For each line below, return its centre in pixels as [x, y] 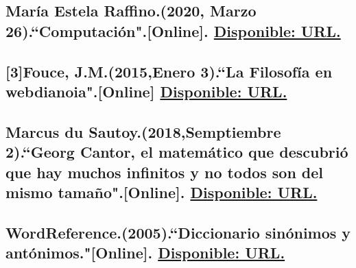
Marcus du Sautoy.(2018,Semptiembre [143, 131]
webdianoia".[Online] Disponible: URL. [146, 91]
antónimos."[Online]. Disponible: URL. [145, 253]
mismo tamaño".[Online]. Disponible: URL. [162, 192]
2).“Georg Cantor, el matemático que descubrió [177, 152]
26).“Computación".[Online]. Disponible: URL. [173, 31]
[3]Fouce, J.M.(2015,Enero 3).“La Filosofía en [169, 71]
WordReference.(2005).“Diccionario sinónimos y [178, 232]
